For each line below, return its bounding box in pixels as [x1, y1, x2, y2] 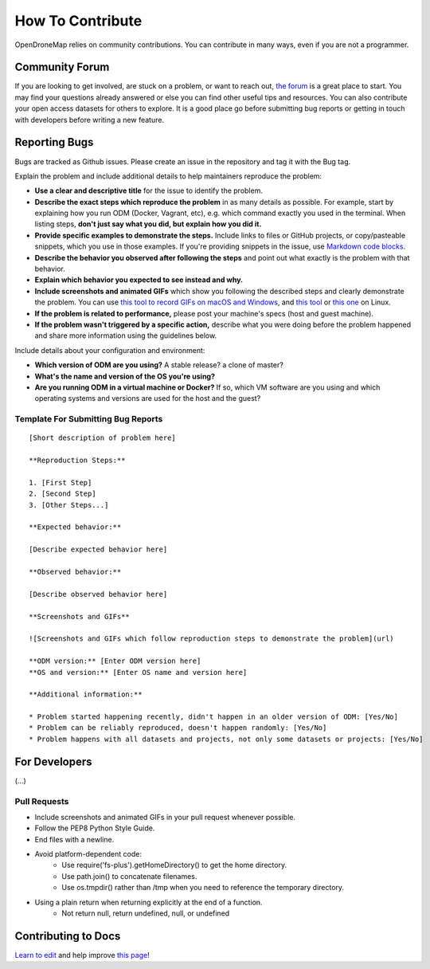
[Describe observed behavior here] [29, 590, 168, 598]
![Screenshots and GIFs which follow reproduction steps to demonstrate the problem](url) [29, 634, 394, 643]
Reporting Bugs [14, 135, 94, 149]
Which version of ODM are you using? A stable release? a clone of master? [34, 360, 284, 370]
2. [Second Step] [29, 489, 96, 498]
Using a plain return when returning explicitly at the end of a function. [34, 897, 263, 907]
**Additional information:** [29, 690, 143, 699]
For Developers [14, 755, 92, 768]
